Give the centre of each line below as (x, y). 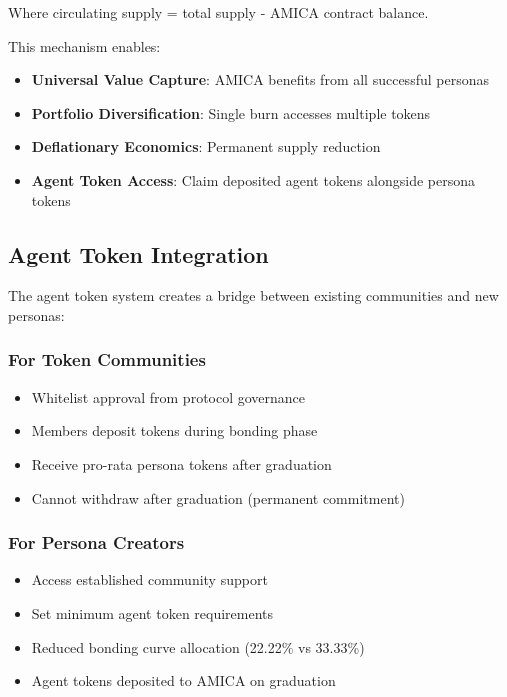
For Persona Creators (96, 542)
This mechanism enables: (84, 45)
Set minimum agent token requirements (152, 612)
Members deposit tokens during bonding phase (174, 430)
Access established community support (149, 579)
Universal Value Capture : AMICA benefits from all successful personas (260, 79)
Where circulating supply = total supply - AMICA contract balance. (218, 12)
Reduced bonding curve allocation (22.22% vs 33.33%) (198, 646)
